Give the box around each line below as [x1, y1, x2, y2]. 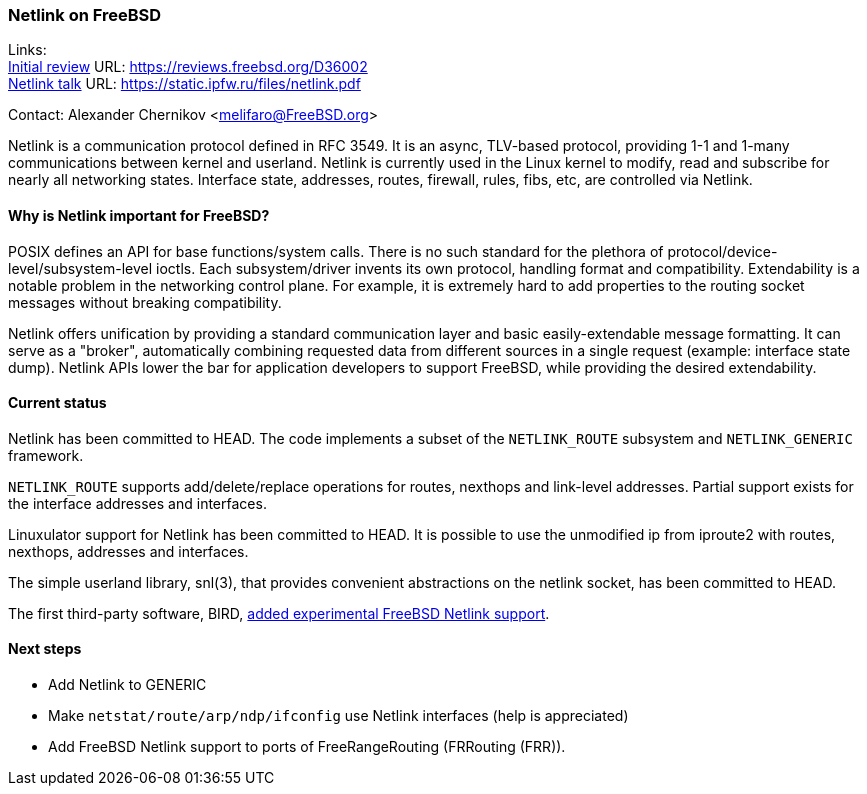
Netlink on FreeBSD [8, 5, 162, 25]
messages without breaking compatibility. [8, 293, 282, 311]
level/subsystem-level [8, 259, 153, 277]
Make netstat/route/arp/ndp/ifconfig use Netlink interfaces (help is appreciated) [48, 707, 629, 725]
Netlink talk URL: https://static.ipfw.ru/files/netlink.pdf [8, 75, 361, 93]
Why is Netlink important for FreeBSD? [8, 206, 270, 224]
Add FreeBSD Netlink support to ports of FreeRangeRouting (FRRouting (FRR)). [48, 738, 566, 756]
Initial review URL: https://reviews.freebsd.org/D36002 [8, 58, 368, 76]
